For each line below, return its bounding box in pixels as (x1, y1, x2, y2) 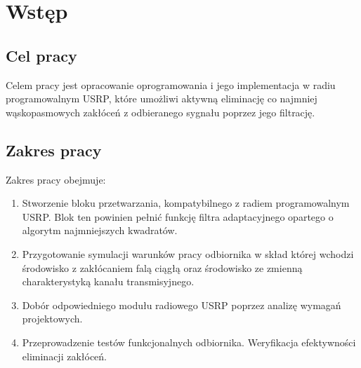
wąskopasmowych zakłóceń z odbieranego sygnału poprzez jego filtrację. (6, 104, 315, 119)
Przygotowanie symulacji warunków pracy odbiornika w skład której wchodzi (22, 246, 354, 261)
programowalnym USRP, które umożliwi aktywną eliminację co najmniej (6, 91, 317, 106)
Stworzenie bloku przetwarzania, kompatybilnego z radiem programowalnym (22, 196, 350, 210)
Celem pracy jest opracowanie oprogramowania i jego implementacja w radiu (6, 77, 336, 92)
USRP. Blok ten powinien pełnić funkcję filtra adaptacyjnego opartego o (22, 209, 334, 224)
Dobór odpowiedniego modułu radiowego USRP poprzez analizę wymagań (22, 297, 341, 312)
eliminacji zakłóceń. (22, 348, 107, 363)
